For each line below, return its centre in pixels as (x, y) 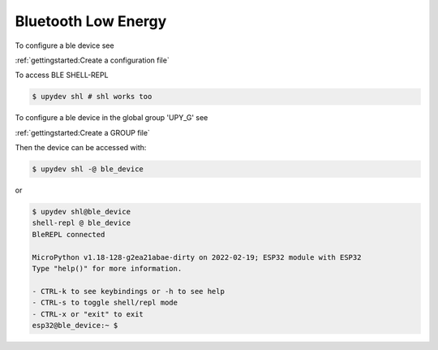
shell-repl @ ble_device (82, 223)
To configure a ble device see (64, 45)
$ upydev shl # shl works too (92, 97)
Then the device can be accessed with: (81, 148)
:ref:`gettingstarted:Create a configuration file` (92, 60)
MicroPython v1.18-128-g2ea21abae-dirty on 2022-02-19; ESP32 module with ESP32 (197, 257)
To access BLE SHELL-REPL (62, 75)
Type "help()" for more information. (107, 268)
